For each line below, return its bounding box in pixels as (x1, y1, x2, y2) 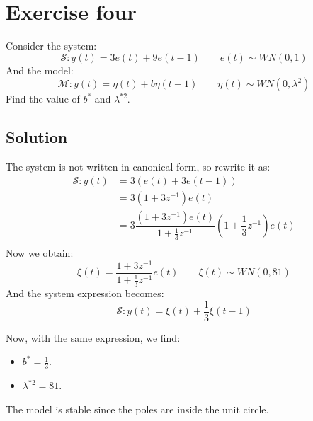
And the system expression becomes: (6, 285, 164, 300)
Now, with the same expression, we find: (6, 330, 181, 345)
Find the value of (6, 91, 80, 106)
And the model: (6, 62, 74, 77)
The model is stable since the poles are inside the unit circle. (6, 401, 269, 416)
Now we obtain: (6, 246, 74, 260)
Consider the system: (6, 38, 97, 53)
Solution (6, 126, 68, 148)
